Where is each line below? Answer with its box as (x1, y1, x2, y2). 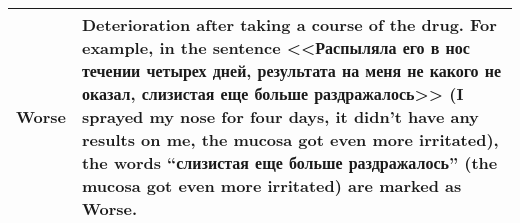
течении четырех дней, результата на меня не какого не (81, 59, 502, 82)
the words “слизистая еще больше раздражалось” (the (81, 151, 498, 174)
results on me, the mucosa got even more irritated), (81, 128, 499, 151)
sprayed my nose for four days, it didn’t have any (81, 105, 479, 128)
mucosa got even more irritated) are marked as (81, 174, 462, 197)
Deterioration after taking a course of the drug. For (81, 13, 497, 36)
